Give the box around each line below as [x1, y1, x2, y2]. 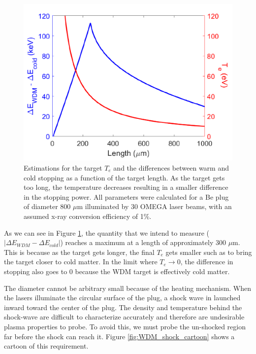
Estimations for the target [24, 163, 102, 173]
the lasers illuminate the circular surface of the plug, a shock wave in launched [4, 292, 241, 303]
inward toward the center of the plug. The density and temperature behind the [4, 302, 242, 312]
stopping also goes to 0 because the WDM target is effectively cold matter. [4, 266, 230, 276]
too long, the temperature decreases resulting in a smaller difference [24, 182, 228, 192]
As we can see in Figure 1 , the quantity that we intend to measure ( [4, 227, 209, 238]
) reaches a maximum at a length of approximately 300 [60, 237, 226, 248]
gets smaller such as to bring [165, 247, 252, 257]
